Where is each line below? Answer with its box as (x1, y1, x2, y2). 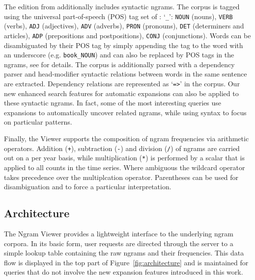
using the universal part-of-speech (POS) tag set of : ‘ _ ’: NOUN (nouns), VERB (4, 11, 233, 21)
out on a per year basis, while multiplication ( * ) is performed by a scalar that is (4, 153, 245, 163)
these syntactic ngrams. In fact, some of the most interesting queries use (4, 98, 222, 108)
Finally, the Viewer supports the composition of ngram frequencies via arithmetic (4, 133, 249, 144)
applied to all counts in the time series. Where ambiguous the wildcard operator (4, 162, 245, 172)
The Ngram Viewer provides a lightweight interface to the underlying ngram (4, 228, 233, 238)
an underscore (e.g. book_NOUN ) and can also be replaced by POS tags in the (4, 50, 234, 60)
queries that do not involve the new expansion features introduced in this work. (4, 267, 243, 277)
